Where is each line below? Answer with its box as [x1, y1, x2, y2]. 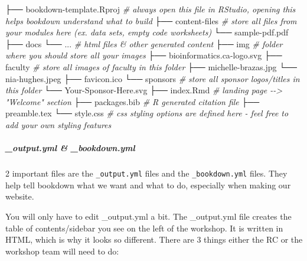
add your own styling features [5, 118, 112, 130]
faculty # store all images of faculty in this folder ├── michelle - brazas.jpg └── [5, 60, 297, 73]
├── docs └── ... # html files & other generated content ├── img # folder [5, 37, 283, 50]
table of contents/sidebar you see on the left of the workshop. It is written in [5, 221, 283, 234]
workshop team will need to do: [5, 244, 119, 257]
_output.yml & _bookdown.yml [5, 142, 135, 154]
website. [5, 190, 34, 203]
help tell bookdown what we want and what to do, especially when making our [5, 178, 291, 191]
